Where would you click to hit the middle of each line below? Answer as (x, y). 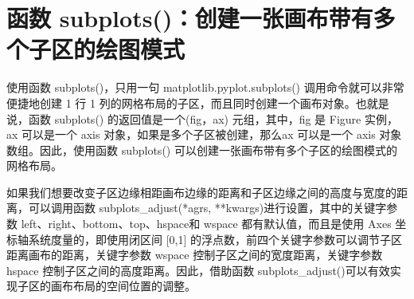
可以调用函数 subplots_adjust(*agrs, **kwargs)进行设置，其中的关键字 (207, 208)
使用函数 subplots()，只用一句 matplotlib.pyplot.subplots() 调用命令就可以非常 (205, 87)
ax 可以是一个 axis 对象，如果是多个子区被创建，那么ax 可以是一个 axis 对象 (204, 134)
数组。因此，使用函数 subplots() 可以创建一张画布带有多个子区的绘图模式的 (202, 149)
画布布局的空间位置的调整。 (123, 286)
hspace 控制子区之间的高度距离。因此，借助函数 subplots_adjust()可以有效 (198, 270)
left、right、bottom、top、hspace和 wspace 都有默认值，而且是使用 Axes (206, 224)
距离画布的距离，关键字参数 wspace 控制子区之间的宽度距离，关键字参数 (195, 255)
